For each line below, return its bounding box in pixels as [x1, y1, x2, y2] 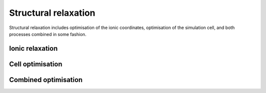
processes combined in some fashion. [9, 31, 87, 37]
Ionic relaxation [9, 44, 58, 53]
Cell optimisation [9, 60, 63, 68]
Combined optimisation [9, 75, 83, 84]
